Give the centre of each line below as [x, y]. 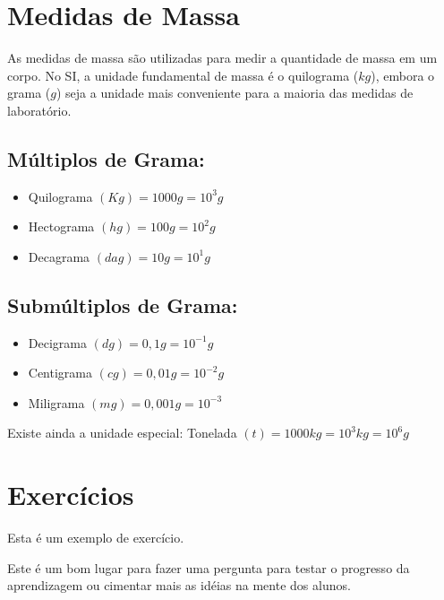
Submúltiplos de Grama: [123, 304]
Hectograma [61, 226]
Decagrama [59, 256]
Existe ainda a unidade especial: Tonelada [122, 433]
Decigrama [57, 342]
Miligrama [56, 402]
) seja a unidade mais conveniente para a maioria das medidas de [235, 93]
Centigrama [60, 373]
